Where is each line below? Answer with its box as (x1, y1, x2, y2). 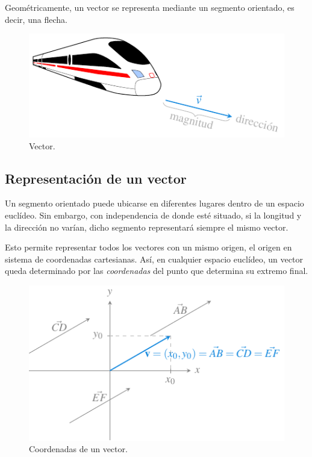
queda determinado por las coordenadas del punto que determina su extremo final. (5, 264, 308, 277)
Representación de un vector (5, 169, 187, 187)
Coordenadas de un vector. (29, 443, 128, 455)
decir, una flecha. (5, 13, 67, 25)
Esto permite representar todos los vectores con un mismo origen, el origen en (5, 241, 292, 253)
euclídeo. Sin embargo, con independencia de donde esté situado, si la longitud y (5, 209, 302, 221)
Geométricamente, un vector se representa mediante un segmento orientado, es (5, 1, 295, 13)
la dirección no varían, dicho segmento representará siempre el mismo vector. (5, 220, 289, 233)
